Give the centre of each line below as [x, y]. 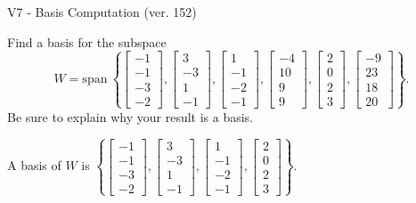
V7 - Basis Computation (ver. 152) [102, 12]
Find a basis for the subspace [87, 41]
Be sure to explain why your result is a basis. [131, 116]
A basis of [34, 165]
